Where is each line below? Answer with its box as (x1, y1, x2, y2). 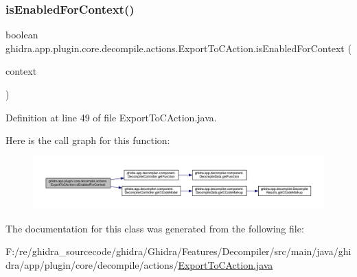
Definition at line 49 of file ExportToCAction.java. (5, 110, 217, 124)
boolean (5, 27, 38, 42)
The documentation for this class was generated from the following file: (5, 221, 304, 235)
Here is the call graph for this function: (5, 133, 170, 147)
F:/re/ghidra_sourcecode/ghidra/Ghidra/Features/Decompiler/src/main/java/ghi (5, 244, 352, 258)
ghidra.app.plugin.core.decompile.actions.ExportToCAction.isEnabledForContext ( (5, 40, 352, 55)
